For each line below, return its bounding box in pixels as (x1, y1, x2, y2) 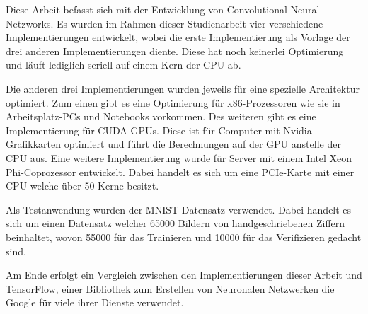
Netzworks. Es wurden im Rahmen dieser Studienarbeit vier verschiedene (6, 16, 323, 30)
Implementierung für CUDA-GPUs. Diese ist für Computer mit (6, 122, 280, 137)
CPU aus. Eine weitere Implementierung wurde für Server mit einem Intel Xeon (6, 150, 352, 165)
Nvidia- (283, 122, 316, 137)
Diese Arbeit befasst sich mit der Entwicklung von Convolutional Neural (6, 2, 320, 16)
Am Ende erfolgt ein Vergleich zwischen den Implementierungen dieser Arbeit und (6, 267, 362, 282)
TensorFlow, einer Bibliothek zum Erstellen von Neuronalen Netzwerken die (6, 281, 335, 296)
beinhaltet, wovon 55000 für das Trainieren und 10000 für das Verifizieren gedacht (6, 229, 362, 244)
